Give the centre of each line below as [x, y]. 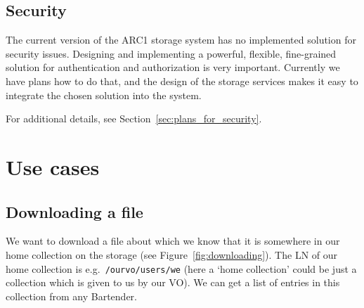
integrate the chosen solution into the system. [104, 95]
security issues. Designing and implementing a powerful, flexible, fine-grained [171, 53]
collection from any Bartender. [71, 296]
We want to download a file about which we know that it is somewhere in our [173, 241]
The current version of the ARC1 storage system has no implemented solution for [181, 40]
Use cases [53, 166]
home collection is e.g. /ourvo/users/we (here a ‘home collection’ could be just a [181, 268]
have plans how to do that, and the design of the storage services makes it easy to [182, 81]
